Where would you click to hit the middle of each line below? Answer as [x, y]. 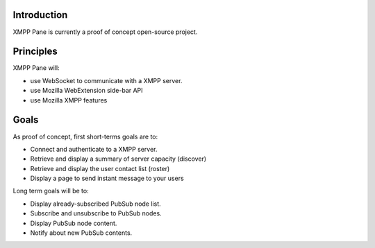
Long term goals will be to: [51, 191]
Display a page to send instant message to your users [107, 178]
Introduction [40, 15]
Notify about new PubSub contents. [81, 233]
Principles [35, 52]
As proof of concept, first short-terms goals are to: [85, 136]
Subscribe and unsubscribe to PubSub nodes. [96, 213]
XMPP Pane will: [36, 68]
